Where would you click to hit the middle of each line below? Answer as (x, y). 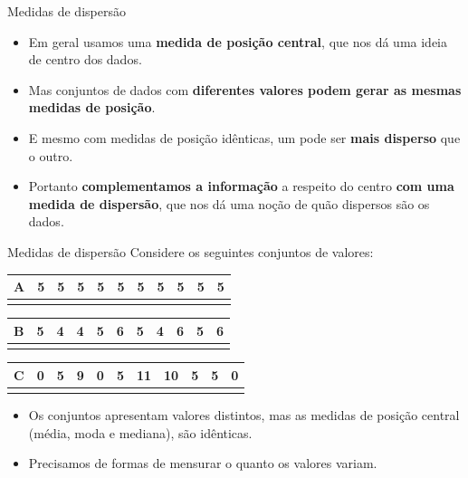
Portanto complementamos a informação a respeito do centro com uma (241, 186)
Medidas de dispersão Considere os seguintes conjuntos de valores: (191, 251)
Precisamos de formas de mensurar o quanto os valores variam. (203, 463)
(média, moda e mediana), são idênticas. (140, 432)
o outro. (51, 155)
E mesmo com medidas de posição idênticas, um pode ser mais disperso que (244, 137)
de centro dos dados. (85, 59)
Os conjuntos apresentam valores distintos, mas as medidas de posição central (244, 415)
